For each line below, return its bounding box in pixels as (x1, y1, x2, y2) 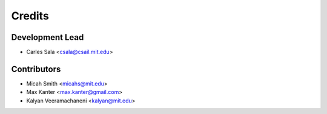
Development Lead (11, 32, 84, 42)
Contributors (11, 64, 61, 74)
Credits (11, 9, 50, 22)
